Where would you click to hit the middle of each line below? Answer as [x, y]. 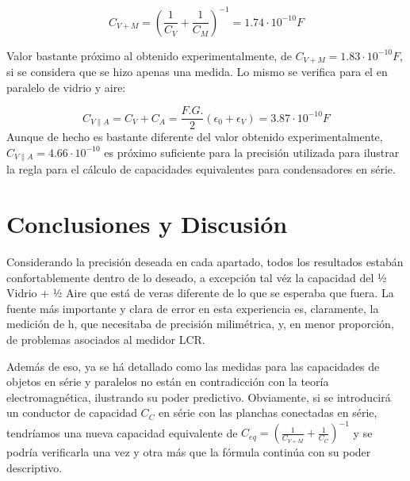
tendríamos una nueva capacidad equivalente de [122, 432]
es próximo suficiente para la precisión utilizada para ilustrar [252, 152]
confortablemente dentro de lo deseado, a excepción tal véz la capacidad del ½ [197, 277]
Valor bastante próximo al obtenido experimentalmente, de [149, 55]
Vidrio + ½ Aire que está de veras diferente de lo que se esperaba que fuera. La [200, 293]
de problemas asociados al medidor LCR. [106, 339]
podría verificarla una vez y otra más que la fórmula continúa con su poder [189, 452]
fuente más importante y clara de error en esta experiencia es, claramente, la [193, 308]
